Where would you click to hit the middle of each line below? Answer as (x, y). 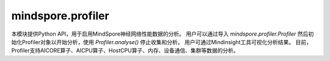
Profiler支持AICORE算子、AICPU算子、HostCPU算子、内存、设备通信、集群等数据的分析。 (125, 51)
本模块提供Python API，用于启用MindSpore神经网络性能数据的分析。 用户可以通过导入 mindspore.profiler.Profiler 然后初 (163, 34)
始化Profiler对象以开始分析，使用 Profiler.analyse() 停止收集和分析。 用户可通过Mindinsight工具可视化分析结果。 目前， (161, 42)
